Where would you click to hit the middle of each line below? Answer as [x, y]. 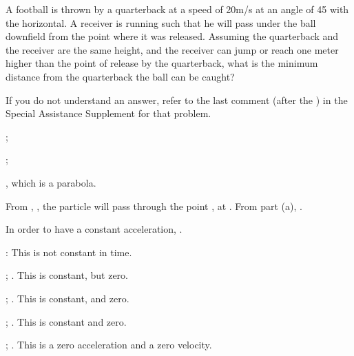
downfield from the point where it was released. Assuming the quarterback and [172, 36]
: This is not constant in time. [69, 252]
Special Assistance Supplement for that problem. [108, 113]
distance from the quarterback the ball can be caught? [120, 76]
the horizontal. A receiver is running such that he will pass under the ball [161, 22]
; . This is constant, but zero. [67, 275]
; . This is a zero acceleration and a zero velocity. [109, 345]
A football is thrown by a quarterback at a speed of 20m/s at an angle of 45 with [177, 9]
